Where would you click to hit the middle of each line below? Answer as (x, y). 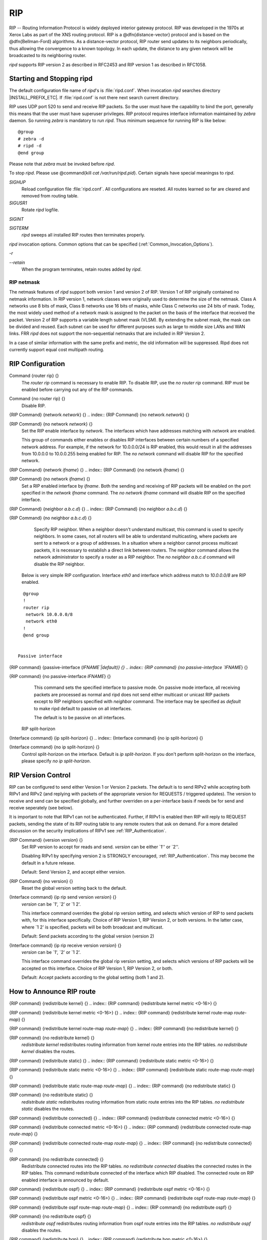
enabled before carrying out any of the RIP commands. (77, 389)
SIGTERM (19, 228)
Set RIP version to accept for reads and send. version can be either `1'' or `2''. (100, 847)
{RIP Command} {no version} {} (41, 881)
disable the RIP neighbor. (59, 564)
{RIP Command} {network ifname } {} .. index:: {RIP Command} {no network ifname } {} (97, 470)
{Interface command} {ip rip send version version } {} (63, 897)
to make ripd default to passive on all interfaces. (83, 708)
